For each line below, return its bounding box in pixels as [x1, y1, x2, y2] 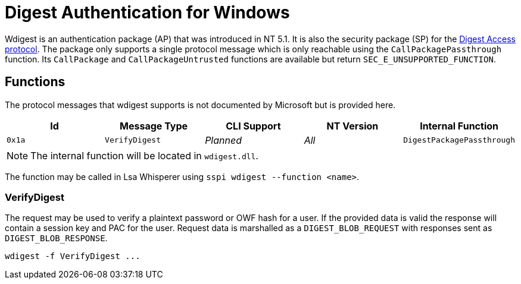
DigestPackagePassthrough [403, 135, 515, 145]
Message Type [120, 119, 188, 132]
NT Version [326, 119, 379, 132]
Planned [205, 134, 242, 146]
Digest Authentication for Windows [5, 2, 290, 23]
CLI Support [226, 119, 281, 132]
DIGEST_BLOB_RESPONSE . [5, 233, 108, 244]
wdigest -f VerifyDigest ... [5, 251, 141, 261]
